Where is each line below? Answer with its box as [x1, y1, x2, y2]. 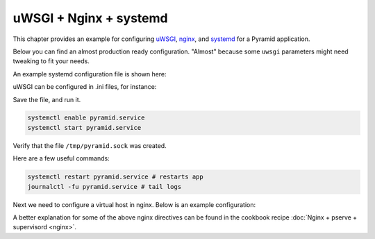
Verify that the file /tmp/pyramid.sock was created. [12, 141, 167, 149]
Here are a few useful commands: [12, 154, 110, 163]
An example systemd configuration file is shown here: [12, 69, 167, 78]
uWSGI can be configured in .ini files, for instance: [12, 83, 157, 91]
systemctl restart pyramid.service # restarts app [27, 173, 204, 181]
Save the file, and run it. [12, 95, 81, 104]
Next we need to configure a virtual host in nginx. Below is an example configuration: [12, 200, 256, 208]
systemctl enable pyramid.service [27, 114, 145, 122]
